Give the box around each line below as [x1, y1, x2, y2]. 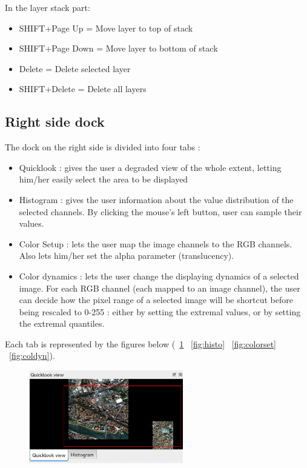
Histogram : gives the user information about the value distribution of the [19, 193, 294, 206]
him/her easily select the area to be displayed [19, 173, 188, 186]
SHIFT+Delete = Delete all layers [19, 82, 147, 95]
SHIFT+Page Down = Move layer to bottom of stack [19, 42, 218, 55]
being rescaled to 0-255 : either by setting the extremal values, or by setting [19, 305, 301, 318]
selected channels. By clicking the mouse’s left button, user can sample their [19, 205, 302, 218]
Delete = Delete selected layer [19, 62, 131, 75]
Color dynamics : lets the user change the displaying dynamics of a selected [19, 269, 299, 282]
